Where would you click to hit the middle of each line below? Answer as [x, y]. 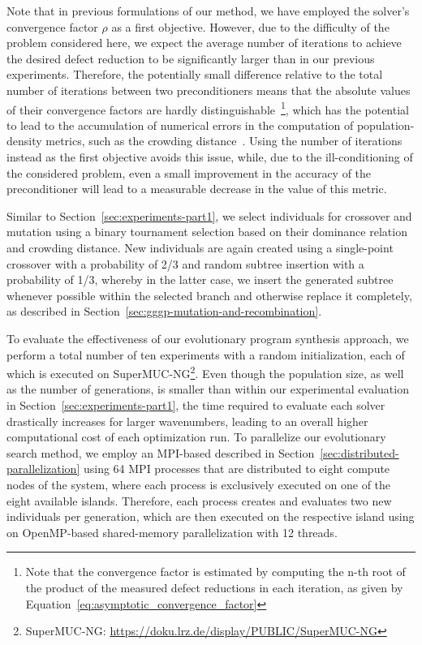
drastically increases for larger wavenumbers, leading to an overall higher [187, 421]
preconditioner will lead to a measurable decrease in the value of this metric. [197, 189]
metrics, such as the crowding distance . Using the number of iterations [224, 141]
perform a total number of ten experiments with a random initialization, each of [206, 354]
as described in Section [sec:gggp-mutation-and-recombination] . [164, 311]
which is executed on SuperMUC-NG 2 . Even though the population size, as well [205, 372]
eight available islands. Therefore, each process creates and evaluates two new [199, 500]
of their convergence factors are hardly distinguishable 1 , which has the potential [208, 108]
